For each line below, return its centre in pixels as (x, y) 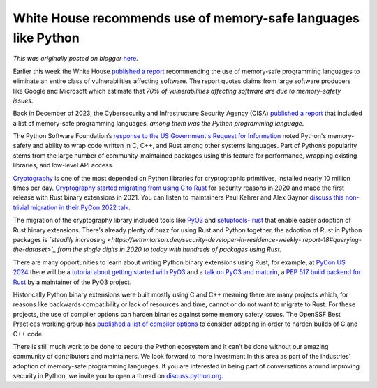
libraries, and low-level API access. (64, 165)
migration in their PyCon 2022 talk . (80, 207)
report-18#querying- (332, 239)
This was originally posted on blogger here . (76, 59)
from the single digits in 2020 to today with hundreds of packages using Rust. (169, 249)
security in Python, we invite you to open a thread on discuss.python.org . (118, 376)
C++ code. (28, 334)
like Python (46, 38)
